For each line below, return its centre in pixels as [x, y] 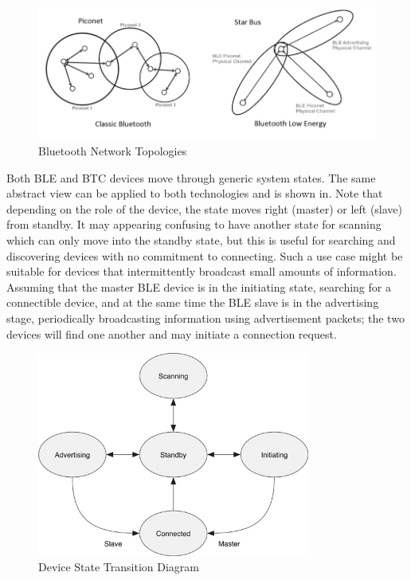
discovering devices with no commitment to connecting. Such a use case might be [205, 255]
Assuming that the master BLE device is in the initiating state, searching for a [199, 286]
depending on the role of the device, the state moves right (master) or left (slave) [205, 208]
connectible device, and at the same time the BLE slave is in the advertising [193, 302]
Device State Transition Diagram [119, 567]
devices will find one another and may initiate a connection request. [172, 333]
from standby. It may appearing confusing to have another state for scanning [194, 224]
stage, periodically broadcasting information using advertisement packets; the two [205, 317]
